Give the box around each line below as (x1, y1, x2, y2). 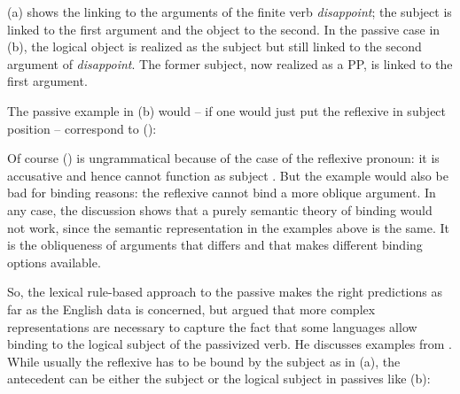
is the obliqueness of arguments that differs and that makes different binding (7, 236, 423, 254)
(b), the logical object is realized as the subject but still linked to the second (7, 37, 422, 56)
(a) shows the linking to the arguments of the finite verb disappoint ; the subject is (7, 3, 452, 20)
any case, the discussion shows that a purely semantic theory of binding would (7, 200, 433, 219)
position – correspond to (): (7, 119, 157, 137)
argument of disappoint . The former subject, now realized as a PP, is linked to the (7, 54, 453, 73)
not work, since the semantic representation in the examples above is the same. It (7, 218, 450, 236)
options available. (7, 252, 101, 271)
